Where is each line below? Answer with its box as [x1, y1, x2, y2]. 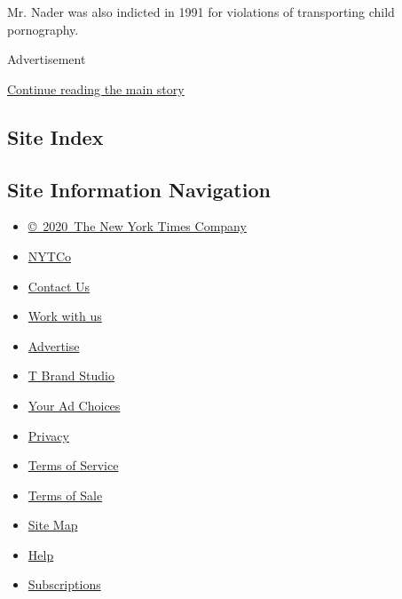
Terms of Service [28, 456, 119, 475]
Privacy [28, 426, 69, 444]
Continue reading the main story [7, 79, 185, 98]
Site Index [7, 123, 104, 150]
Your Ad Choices [28, 395, 121, 414]
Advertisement [7, 50, 86, 68]
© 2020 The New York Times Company [28, 217, 247, 236]
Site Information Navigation [7, 175, 271, 203]
